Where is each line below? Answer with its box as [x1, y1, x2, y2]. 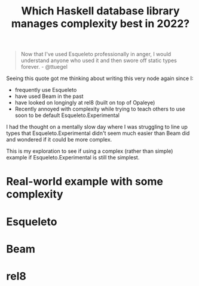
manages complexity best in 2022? [11, 17, 190, 30]
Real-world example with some [6, 175, 163, 189]
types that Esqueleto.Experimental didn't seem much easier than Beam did [6, 130, 190, 137]
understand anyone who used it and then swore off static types [20, 57, 177, 64]
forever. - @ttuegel [20, 63, 68, 70]
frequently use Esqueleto [14, 87, 77, 94]
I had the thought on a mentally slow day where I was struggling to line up [6, 124, 188, 131]
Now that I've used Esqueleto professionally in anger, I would [20, 51, 172, 58]
